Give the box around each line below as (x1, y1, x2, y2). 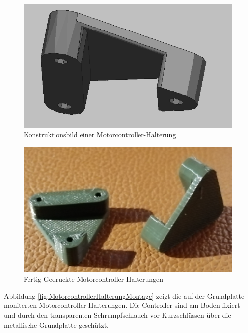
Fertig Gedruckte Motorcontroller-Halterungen (24, 274, 164, 284)
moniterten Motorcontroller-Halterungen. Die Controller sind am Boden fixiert (4, 300, 240, 310)
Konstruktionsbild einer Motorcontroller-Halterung (24, 129, 176, 140)
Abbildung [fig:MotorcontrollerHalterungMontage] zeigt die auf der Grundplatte (4, 290, 245, 301)
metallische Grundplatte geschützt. (4, 319, 109, 330)
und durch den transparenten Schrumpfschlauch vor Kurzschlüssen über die (4, 310, 231, 320)
